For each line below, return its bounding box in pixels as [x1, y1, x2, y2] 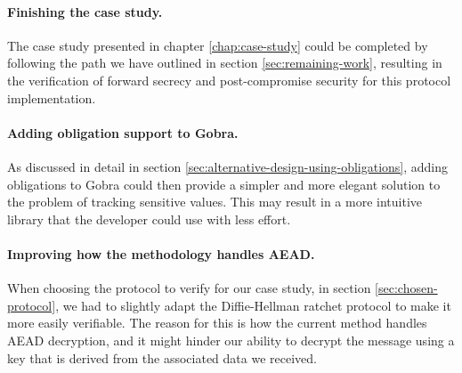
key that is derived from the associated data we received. [7, 348, 317, 367]
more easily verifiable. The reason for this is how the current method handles [7, 313, 427, 332]
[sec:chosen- [375, 279, 438, 297]
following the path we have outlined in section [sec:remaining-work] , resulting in [7, 53, 442, 72]
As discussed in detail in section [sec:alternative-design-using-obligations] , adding [7, 157, 449, 175]
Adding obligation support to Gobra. [7, 123, 239, 142]
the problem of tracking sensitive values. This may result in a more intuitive [7, 192, 423, 211]
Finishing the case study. [7, 2, 163, 20]
